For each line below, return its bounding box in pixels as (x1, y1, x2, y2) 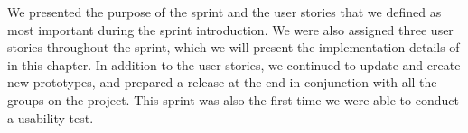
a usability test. (7, 108, 94, 127)
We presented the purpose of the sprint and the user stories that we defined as (7, 3, 442, 21)
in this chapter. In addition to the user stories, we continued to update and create (7, 55, 461, 74)
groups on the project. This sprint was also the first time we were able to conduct (7, 90, 459, 109)
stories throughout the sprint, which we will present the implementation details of (7, 38, 460, 57)
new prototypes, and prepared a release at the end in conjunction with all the (7, 73, 437, 92)
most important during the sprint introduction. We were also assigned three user (7, 20, 454, 39)
